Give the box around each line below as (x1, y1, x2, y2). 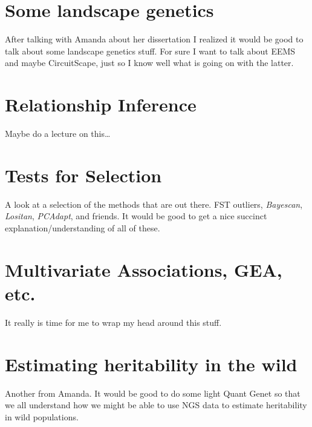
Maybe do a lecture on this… (5, 127, 111, 140)
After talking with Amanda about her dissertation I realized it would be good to (5, 33, 304, 45)
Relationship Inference (5, 92, 197, 117)
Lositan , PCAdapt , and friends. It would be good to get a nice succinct (5, 210, 267, 222)
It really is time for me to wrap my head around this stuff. (5, 316, 222, 328)
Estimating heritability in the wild (5, 351, 297, 376)
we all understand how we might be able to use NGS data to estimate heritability (5, 399, 307, 411)
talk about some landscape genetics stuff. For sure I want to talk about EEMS (5, 44, 296, 57)
